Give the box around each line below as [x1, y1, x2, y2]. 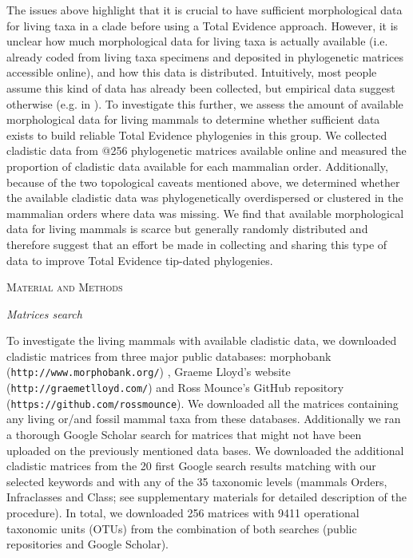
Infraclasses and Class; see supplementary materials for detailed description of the [6, 489, 407, 505]
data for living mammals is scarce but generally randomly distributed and [6, 220, 368, 237]
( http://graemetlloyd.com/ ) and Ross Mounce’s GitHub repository [6, 379, 344, 396]
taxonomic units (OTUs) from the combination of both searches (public [6, 520, 357, 536]
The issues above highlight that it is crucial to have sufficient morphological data [6, 2, 403, 18]
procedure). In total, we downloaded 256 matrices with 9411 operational [6, 505, 359, 520]
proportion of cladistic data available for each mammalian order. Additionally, [6, 157, 388, 174]
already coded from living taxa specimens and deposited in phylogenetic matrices [6, 48, 404, 65]
